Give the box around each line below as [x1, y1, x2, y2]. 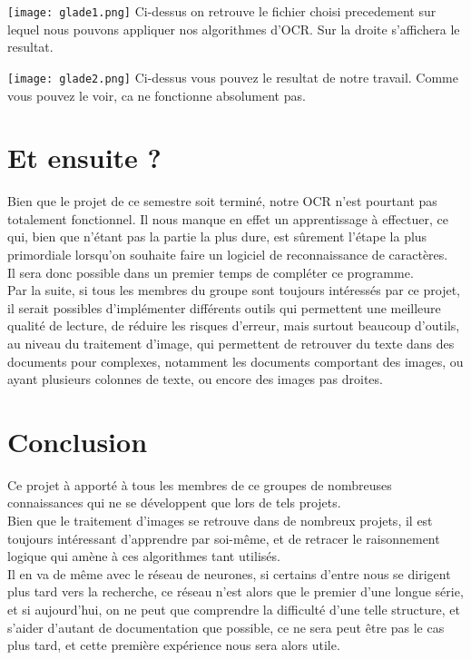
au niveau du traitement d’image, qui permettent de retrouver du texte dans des [7, 333, 455, 352]
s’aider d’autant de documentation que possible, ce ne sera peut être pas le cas [7, 617, 445, 636]
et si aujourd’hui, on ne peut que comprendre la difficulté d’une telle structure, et [7, 600, 460, 619]
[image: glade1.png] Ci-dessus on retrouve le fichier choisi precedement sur [7, 2, 437, 20]
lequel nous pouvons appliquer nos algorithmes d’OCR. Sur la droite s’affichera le [7, 19, 460, 38]
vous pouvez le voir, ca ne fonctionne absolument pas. [7, 85, 306, 104]
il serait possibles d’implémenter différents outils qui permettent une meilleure [7, 298, 441, 317]
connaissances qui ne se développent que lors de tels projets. [7, 493, 341, 512]
